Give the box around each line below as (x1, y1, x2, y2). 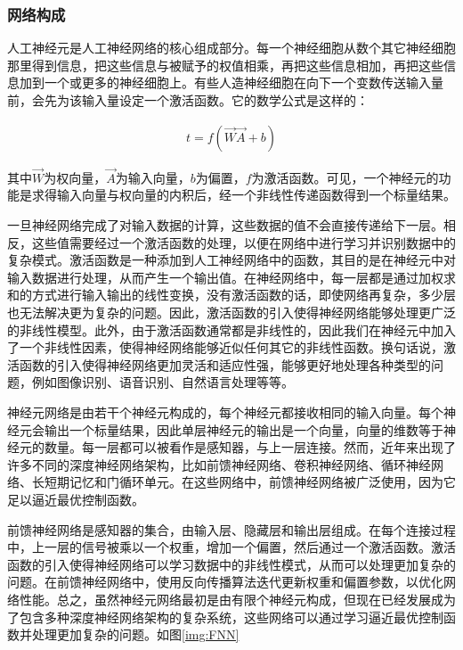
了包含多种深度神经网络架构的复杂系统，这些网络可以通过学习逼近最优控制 (7, 607, 443, 626)
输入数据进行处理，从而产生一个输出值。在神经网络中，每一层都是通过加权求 (7, 267, 456, 286)
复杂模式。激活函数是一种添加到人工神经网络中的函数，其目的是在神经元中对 (7, 251, 456, 269)
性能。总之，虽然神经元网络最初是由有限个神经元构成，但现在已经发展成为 (19, 589, 456, 608)
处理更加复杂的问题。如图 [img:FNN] (31, 625, 240, 644)
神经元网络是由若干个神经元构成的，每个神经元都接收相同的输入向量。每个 (7, 402, 443, 421)
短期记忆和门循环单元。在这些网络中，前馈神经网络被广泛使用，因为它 (44, 473, 456, 491)
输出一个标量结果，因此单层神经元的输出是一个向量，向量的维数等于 (44, 420, 443, 439)
